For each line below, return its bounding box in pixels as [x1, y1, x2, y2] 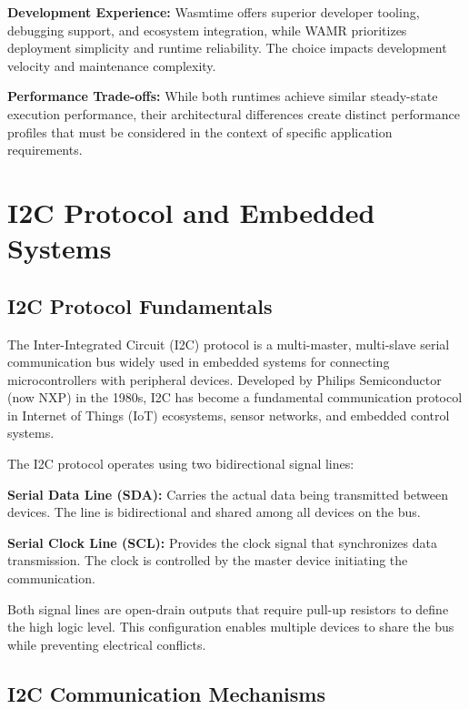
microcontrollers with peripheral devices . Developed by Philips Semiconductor [7, 370, 442, 389]
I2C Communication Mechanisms [7, 679, 325, 707]
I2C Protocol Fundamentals [7, 291, 273, 319]
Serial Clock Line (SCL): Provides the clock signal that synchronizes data [7, 532, 437, 552]
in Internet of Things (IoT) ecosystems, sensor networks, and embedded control [7, 405, 450, 424]
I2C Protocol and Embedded [7, 193, 375, 230]
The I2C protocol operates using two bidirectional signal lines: [7, 454, 354, 473]
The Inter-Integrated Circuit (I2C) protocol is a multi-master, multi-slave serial [7, 334, 450, 353]
